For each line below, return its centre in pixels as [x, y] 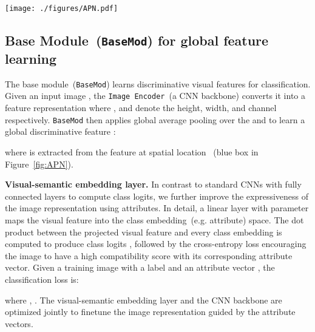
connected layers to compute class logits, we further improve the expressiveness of [157, 196]
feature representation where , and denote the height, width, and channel [141, 108]
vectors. [19, 323]
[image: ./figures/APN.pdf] [62, 8]
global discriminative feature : [60, 131]
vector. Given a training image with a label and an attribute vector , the [140, 267]
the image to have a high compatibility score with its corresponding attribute [149, 255]
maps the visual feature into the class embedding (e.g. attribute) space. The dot [154, 219]
